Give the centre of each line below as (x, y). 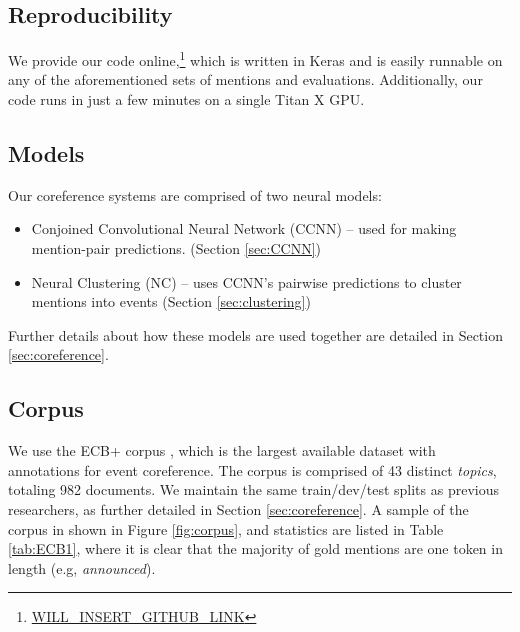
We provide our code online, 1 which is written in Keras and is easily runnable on (255, 58)
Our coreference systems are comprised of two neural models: (195, 194)
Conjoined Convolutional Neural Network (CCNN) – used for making (244, 228)
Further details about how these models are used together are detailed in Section (255, 334)
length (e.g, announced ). (82, 567)
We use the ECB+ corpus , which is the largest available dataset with (222, 450)
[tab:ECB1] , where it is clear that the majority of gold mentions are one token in (255, 548)
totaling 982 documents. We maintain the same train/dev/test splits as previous (253, 489)
